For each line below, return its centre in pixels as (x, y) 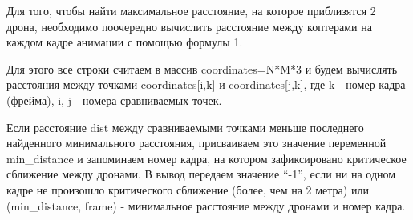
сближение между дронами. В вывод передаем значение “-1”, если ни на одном (201, 174)
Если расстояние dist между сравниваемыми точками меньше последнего (185, 127)
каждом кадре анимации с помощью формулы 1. (125, 42)
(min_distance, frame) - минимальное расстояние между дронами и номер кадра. (206, 205)
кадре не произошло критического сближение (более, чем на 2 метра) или (188, 189)
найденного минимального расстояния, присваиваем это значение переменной (196, 143)
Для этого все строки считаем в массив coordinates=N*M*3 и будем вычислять (202, 68)
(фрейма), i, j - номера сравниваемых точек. (114, 100)
